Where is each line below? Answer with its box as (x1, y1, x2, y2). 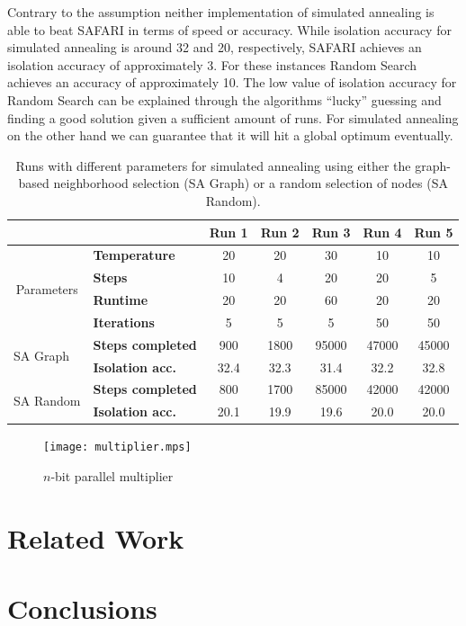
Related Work (7, 519, 184, 556)
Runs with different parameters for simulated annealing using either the (15, 156, 411, 174)
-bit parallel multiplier (50, 467, 174, 486)
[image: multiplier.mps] (43, 441, 192, 454)
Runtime (93, 291, 148, 309)
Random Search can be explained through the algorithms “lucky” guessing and (7, 90, 442, 109)
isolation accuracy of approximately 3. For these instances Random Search (7, 55, 417, 74)
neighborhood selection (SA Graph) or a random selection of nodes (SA (53, 174, 448, 192)
